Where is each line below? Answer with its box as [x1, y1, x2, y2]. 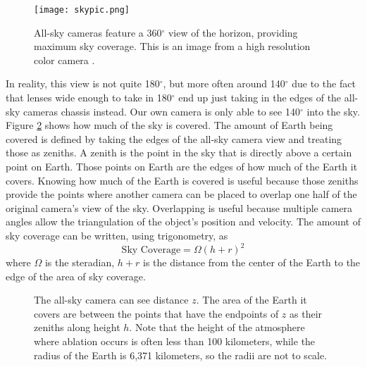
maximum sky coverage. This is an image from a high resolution [34, 39, 311, 54]
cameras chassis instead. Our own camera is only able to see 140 [23, 104, 300, 118]
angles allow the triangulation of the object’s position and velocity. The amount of [6, 214, 361, 229]
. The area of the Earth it [196, 292, 307, 307]
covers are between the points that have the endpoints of [34, 306, 279, 321]
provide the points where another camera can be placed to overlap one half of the [6, 187, 357, 201]
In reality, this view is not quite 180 [6, 76, 160, 91]
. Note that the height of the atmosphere [129, 320, 305, 335]
